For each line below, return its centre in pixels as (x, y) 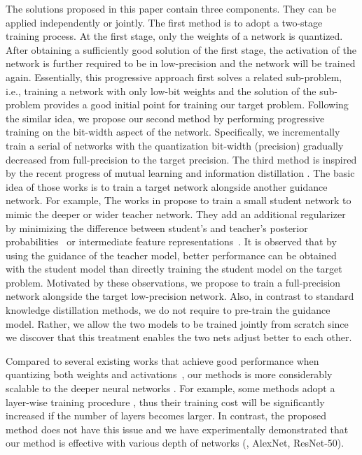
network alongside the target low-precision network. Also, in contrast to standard (180, 296)
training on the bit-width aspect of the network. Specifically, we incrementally (173, 132)
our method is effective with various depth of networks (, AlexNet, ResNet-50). (175, 443)
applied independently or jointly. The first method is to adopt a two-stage (164, 22)
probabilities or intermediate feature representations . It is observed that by (171, 241)
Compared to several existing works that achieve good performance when (162, 360)
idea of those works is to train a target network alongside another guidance (167, 186)
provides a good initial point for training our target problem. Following (196, 104)
